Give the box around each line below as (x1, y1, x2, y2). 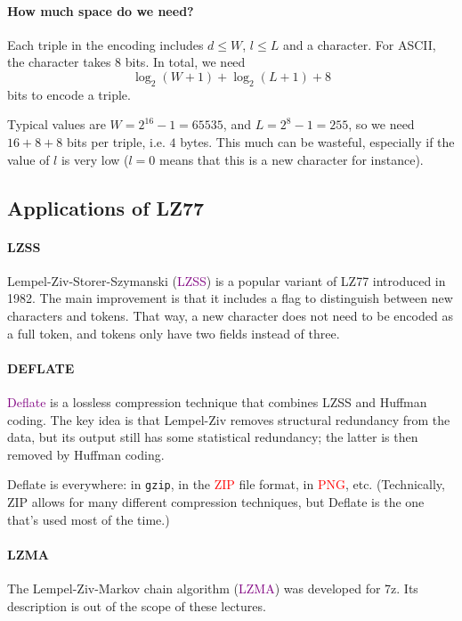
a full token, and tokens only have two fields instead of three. (7, 323, 340, 342)
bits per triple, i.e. (66, 132, 166, 151)
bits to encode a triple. (7, 85, 131, 103)
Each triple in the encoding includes (7, 35, 204, 53)
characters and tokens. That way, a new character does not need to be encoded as (7, 306, 453, 324)
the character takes (7, 53, 111, 71)
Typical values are (7, 115, 106, 134)
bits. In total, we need (125, 53, 246, 71)
